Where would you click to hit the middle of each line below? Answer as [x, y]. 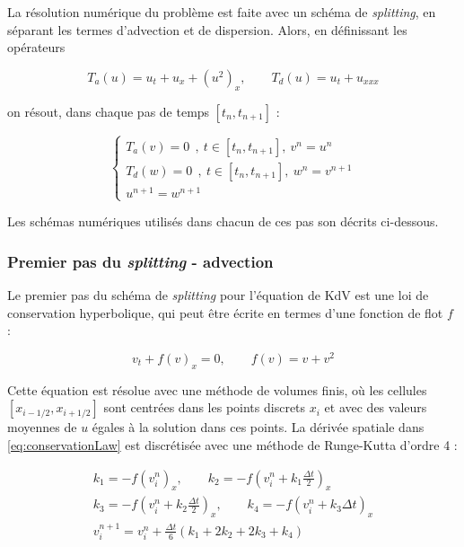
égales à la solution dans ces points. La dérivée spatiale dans [258, 427]
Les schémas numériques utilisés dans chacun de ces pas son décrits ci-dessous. [223, 221]
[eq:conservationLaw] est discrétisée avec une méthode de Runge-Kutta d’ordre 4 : [232, 444]
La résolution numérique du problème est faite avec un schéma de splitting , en [222, 12]
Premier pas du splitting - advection [140, 261]
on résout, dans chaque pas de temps [109, 111]
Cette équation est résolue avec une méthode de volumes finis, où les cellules [217, 389]
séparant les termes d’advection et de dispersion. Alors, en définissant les [207, 29]
